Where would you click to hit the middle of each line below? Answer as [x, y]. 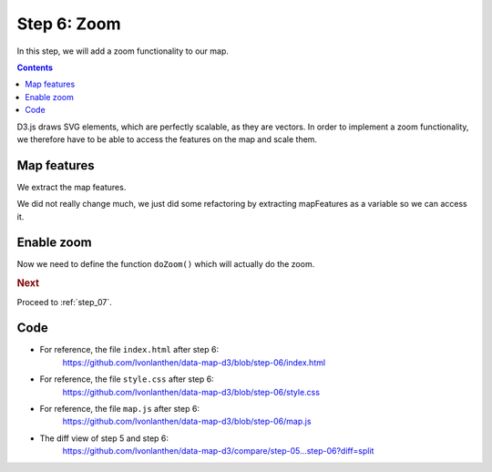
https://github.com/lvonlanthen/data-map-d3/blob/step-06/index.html [194, 362]
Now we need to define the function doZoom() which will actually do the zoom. [166, 264]
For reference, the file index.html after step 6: [129, 350]
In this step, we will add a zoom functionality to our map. [123, 51]
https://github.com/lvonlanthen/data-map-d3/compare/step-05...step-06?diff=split [218, 451]
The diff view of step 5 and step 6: [104, 438]
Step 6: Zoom [69, 24]
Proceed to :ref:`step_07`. [65, 302]
